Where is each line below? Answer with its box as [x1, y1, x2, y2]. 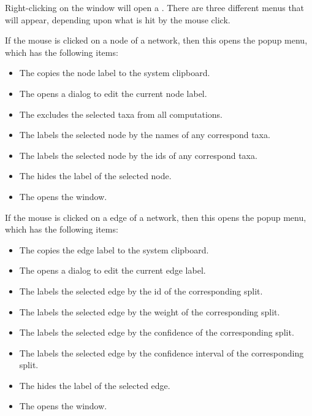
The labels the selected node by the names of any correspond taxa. [19, 128, 270, 141]
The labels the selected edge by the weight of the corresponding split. [19, 305, 280, 318]
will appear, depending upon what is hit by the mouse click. [5, 13, 230, 26]
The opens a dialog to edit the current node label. [19, 87, 207, 99]
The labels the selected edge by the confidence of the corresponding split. [19, 326, 294, 339]
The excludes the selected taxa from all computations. [19, 107, 223, 120]
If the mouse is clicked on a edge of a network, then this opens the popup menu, [5, 210, 306, 223]
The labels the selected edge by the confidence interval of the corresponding [19, 346, 304, 359]
